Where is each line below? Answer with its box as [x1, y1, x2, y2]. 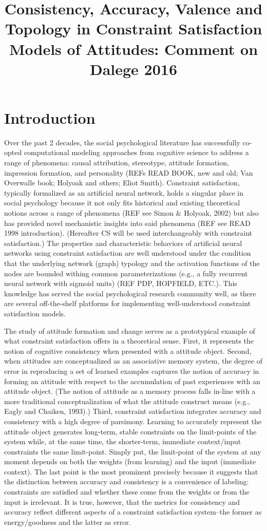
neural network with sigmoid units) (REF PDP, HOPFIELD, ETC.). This [4, 278, 237, 289]
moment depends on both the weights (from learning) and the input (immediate [4, 456, 256, 467]
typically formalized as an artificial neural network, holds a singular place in [4, 187, 243, 198]
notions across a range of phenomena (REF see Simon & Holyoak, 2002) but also [4, 207, 259, 218]
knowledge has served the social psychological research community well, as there [4, 288, 256, 298]
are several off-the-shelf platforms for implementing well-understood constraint [4, 298, 251, 309]
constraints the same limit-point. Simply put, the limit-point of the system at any [4, 446, 261, 457]
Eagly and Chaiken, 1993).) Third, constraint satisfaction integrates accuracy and [4, 406, 261, 416]
